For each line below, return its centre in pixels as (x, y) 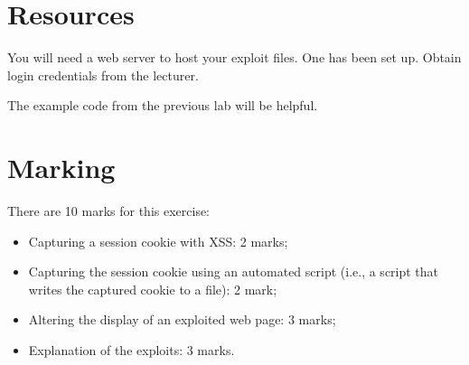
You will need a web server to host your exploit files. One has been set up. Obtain (234, 57)
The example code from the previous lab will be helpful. (163, 105)
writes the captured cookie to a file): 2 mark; (153, 289)
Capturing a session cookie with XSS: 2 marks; (158, 241)
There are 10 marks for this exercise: (108, 211)
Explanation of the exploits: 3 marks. (131, 350)
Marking (61, 168)
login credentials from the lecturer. (103, 75)
